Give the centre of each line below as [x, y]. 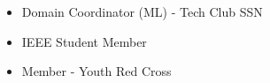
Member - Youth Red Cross [96, 71]
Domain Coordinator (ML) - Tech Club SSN [142, 11]
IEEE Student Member [84, 41]
